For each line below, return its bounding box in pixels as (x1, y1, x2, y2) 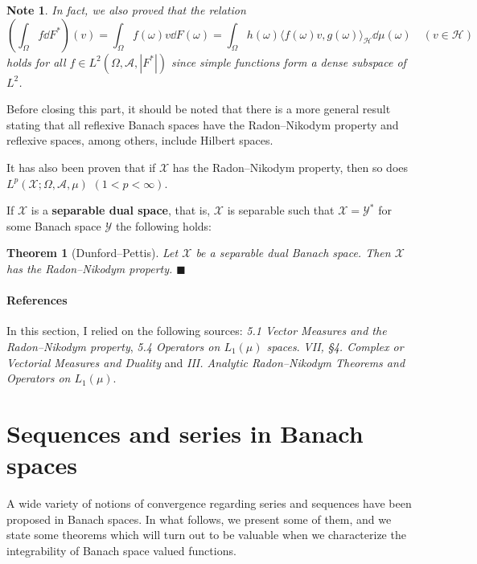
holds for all (6, 53, 66, 70)
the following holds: (115, 217, 212, 234)
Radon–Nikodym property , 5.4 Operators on (6, 337, 220, 354)
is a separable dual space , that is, (31, 202, 211, 219)
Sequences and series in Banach (6, 416, 364, 449)
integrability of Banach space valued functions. (6, 542, 236, 558)
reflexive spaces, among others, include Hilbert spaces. (6, 132, 273, 149)
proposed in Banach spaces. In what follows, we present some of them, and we (6, 510, 392, 527)
